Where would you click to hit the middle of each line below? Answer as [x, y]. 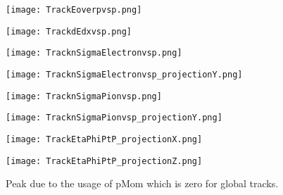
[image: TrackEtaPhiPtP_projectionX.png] [104, 139]
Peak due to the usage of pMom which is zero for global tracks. [142, 183]
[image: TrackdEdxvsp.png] [69, 31]
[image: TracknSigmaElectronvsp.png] [94, 53]
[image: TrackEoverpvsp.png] [74, 10]
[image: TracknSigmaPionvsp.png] [84, 96]
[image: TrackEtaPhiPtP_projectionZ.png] [104, 161]
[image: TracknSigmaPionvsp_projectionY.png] [114, 118]
